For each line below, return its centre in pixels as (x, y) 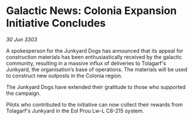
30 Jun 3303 (22, 39)
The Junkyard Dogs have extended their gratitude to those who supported (96, 87)
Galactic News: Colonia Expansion (92, 11)
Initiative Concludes (56, 23)
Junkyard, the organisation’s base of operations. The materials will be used (97, 69)
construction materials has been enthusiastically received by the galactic (94, 57)
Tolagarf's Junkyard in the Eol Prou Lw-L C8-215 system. (75, 111)
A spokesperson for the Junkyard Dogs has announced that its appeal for (95, 50)
